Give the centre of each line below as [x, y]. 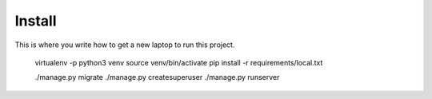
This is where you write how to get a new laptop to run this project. [125, 45]
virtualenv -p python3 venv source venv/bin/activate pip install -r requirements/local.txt [179, 62]
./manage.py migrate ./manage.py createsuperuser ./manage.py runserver [157, 77]
